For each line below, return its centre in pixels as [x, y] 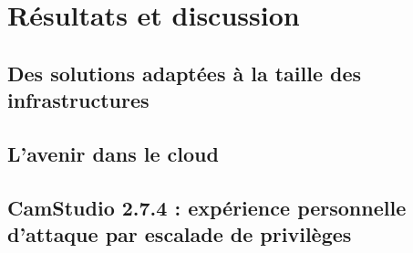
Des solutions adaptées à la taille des [185, 73]
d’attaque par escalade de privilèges [180, 234]
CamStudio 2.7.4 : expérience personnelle [207, 207]
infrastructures [78, 100]
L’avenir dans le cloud [113, 153]
